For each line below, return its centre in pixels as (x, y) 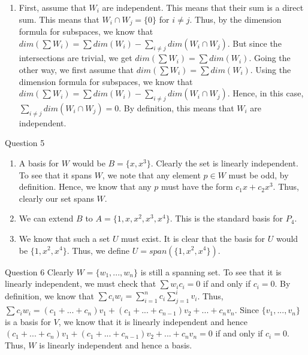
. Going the (270, 58)
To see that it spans (55, 175)
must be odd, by (259, 175)
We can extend (46, 218)
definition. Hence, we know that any (85, 186)
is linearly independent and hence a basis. (116, 345)
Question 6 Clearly (39, 271)
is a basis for (28, 321)
